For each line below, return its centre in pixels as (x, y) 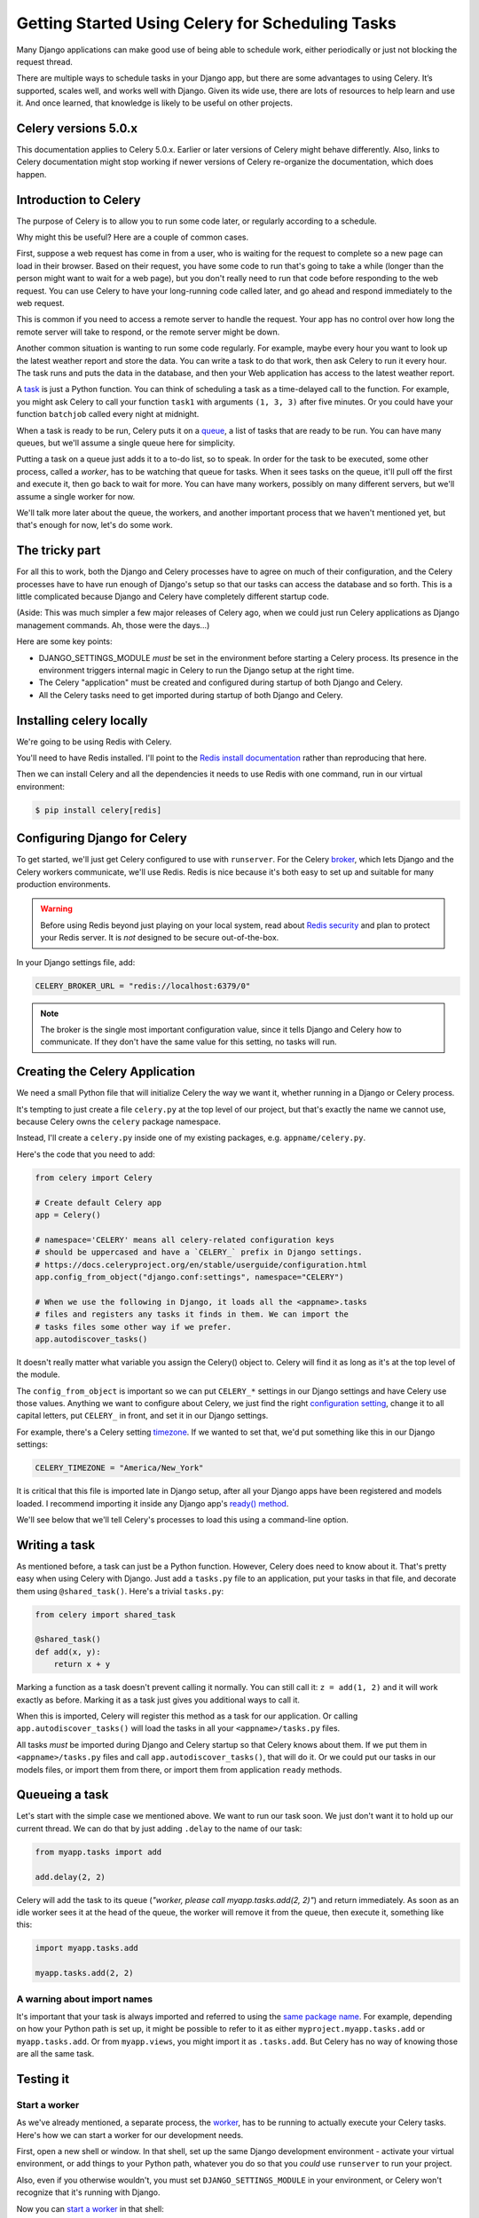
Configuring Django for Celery (102, 838)
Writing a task (56, 1545)
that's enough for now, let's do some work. (94, 525)
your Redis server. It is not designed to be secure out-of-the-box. (160, 938)
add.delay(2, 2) (71, 1877)
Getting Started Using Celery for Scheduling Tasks (206, 23)
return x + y (82, 1664)
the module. (39, 1374)
